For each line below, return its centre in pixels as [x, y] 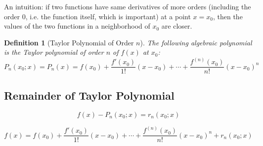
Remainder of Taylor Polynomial [89, 95]
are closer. [177, 26]
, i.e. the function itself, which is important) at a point [108, 16]
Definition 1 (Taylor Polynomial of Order [69, 42]
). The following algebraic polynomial [196, 42]
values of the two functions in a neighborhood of [77, 26]
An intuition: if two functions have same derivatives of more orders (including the [128, 6]
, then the [228, 16]
